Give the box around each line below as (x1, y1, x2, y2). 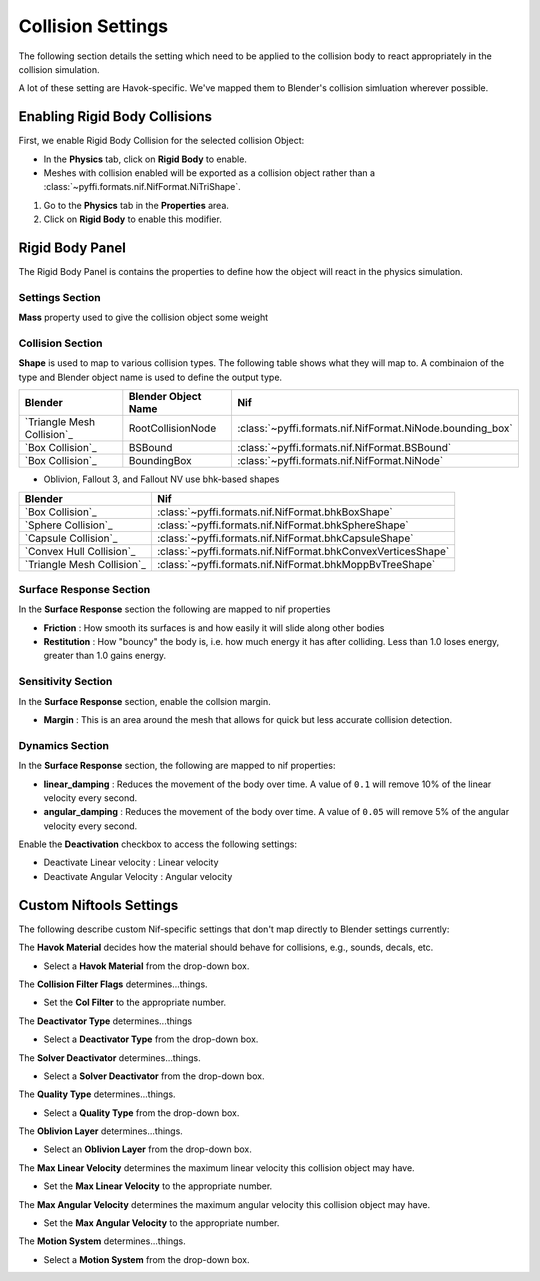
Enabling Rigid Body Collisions (18, 108, 213, 125)
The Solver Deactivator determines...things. (18, 1051, 202, 1064)
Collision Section (18, 336, 103, 350)
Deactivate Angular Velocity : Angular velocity (43, 870, 233, 882)
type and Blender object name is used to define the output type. (18, 371, 283, 383)
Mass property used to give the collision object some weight (18, 311, 269, 324)
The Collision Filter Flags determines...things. (18, 978, 209, 990)
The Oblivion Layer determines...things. (18, 1125, 184, 1137)
